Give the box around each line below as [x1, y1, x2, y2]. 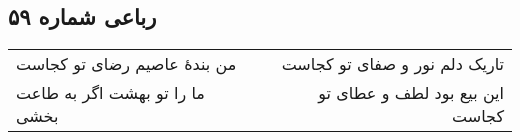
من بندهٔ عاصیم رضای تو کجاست [16, 52, 237, 76]
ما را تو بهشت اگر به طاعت [16, 81, 205, 105]
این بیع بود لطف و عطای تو [318, 81, 504, 105]
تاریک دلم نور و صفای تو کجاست [281, 52, 504, 76]
